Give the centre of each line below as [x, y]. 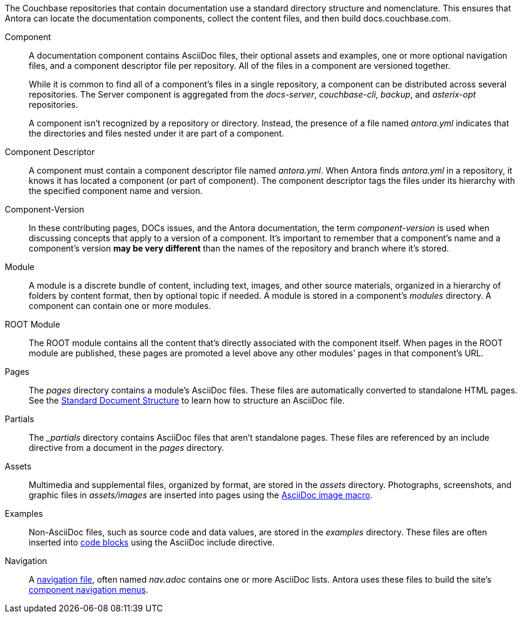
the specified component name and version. [116, 191]
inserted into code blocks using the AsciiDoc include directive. [152, 542]
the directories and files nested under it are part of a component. [157, 133]
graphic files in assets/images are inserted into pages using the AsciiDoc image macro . [201, 495]
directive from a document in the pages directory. [127, 448]
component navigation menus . [89, 590]
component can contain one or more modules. [120, 306]
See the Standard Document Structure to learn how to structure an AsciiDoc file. [187, 400]
